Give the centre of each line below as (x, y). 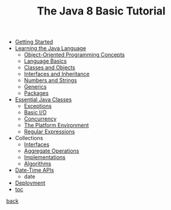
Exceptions (38, 106)
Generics (35, 87)
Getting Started (34, 42)
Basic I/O (35, 112)
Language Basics (45, 61)
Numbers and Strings (50, 80)
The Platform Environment (56, 126)
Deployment (30, 183)
